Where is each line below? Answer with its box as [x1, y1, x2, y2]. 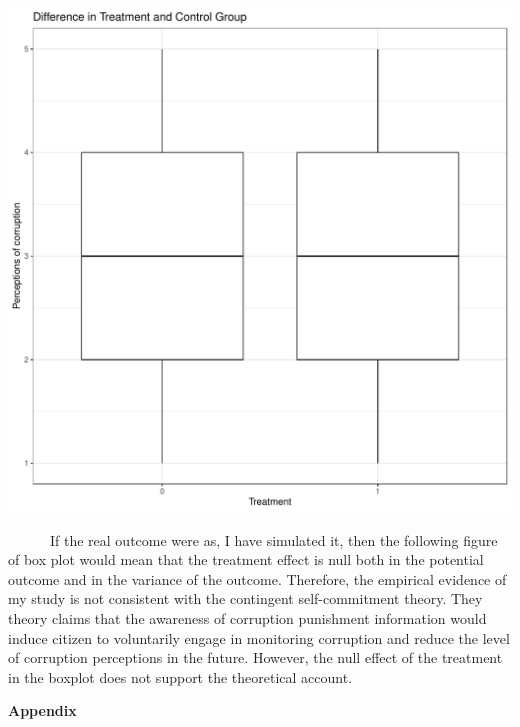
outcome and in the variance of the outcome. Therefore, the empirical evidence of [8, 568, 507, 589]
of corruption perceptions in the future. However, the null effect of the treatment [8, 647, 503, 668]
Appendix [8, 700, 77, 721]
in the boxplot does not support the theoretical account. [8, 666, 353, 687]
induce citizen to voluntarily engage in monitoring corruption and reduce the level [8, 627, 510, 648]
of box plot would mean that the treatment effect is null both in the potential [8, 549, 484, 570]
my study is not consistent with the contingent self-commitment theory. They [8, 588, 483, 609]
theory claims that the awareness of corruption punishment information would [8, 607, 487, 628]
